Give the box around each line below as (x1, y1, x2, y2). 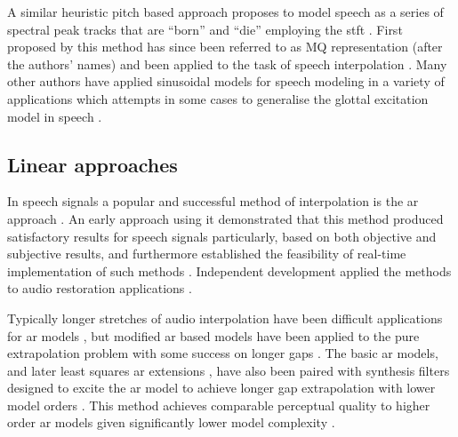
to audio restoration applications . (7, 279, 192, 298)
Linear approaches (7, 150, 178, 178)
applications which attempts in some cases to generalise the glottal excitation (7, 89, 429, 107)
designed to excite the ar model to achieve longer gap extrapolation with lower (7, 378, 436, 397)
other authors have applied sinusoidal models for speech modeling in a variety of (7, 72, 445, 91)
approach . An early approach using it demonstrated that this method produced (7, 209, 444, 227)
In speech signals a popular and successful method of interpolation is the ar (7, 192, 419, 211)
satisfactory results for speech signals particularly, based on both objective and (7, 226, 437, 245)
